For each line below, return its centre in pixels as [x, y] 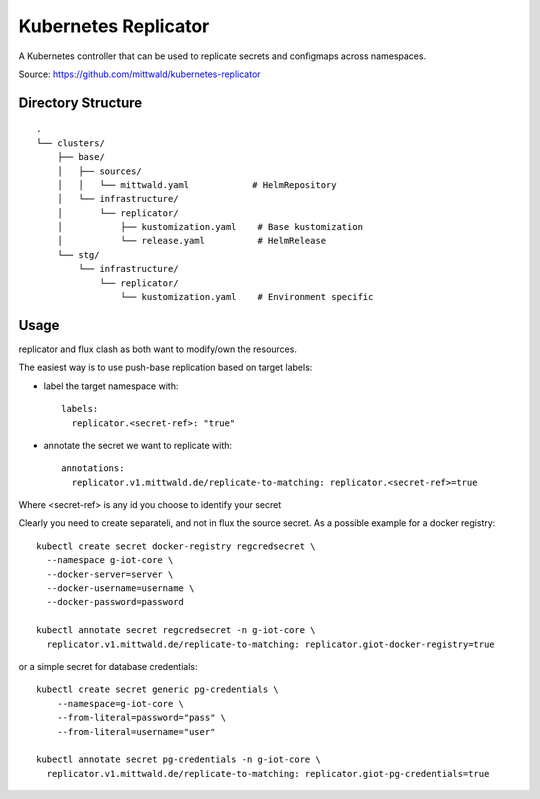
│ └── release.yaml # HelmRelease [191, 241]
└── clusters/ [70, 143]
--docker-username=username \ [120, 588]
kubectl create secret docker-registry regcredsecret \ [176, 546]
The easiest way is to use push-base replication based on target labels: [165, 367]
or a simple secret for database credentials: [108, 666]
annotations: [93, 468]
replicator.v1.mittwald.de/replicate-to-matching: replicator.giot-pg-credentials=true [268, 773]
